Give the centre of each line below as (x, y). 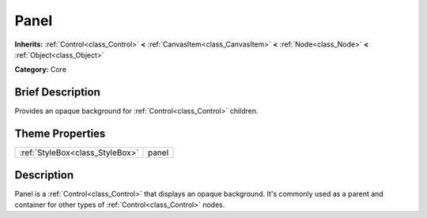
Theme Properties (60, 134)
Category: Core (41, 70)
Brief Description (57, 92)
